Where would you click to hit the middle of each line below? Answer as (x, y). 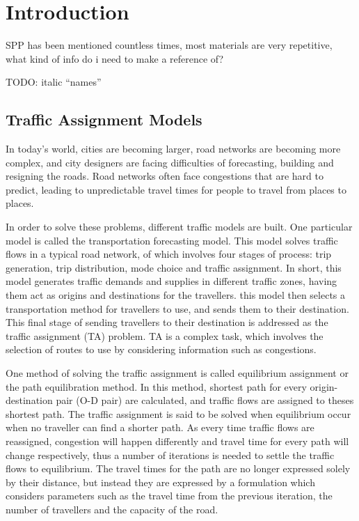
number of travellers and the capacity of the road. (112, 509)
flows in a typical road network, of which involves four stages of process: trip (169, 254)
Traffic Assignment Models (104, 119)
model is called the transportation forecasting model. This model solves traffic (172, 240)
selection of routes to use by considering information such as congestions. (161, 349)
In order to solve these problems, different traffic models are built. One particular (179, 227)
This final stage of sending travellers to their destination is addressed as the (167, 322)
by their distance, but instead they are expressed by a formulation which (160, 482)
